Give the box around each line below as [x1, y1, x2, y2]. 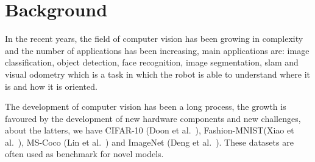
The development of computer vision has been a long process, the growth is [5, 100, 286, 113]
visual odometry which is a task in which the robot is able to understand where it [5, 67, 311, 80]
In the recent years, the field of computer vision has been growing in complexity [5, 32, 303, 45]
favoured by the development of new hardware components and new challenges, [5, 112, 301, 124]
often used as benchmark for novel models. [5, 147, 164, 160]
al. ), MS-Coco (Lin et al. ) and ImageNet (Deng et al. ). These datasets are [5, 135, 294, 148]
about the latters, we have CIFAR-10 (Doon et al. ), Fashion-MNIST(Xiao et [5, 124, 294, 137]
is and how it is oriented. [5, 79, 97, 92]
